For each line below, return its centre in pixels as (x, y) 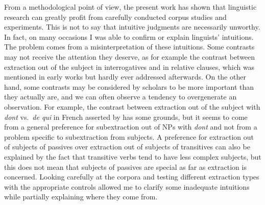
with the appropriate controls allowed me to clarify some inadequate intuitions (127, 186)
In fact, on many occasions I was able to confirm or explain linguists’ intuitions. (129, 36)
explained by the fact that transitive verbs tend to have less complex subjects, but (133, 156)
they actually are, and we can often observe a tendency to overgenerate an (121, 97)
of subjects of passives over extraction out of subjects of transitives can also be (127, 147)
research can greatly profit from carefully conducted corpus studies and (115, 17)
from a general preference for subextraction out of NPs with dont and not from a (131, 127)
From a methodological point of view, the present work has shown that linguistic (130, 7)
